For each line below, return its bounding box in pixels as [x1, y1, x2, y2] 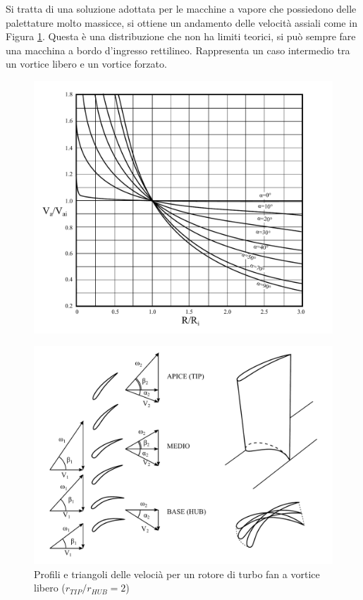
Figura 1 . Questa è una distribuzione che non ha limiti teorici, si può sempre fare [6, 29, 356, 44]
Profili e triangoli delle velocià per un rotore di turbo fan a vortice [34, 566, 320, 581]
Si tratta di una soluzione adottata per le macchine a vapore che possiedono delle [6, 1, 357, 16]
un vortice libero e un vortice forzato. [6, 56, 167, 71]
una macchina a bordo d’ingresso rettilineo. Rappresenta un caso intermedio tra [6, 42, 350, 57]
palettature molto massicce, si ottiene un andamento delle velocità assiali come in [6, 15, 357, 30]
